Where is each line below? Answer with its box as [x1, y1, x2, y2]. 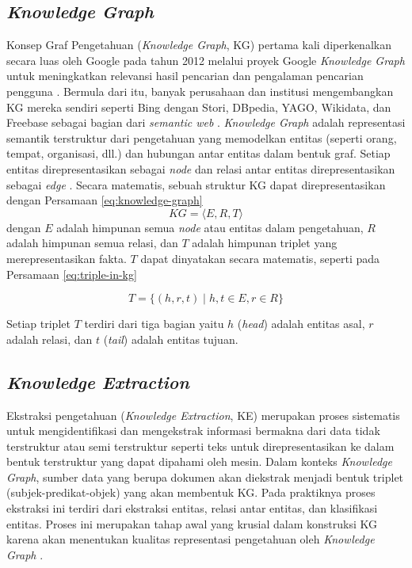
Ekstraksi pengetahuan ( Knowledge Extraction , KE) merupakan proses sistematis [6, 406, 400, 423]
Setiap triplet [6, 315, 71, 332]
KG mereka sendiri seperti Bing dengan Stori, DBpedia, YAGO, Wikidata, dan [6, 98, 391, 115]
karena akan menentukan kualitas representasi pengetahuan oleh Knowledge [6, 531, 375, 547]
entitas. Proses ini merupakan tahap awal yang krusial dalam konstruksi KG [6, 515, 377, 532]
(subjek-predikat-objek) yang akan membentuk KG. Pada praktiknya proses [6, 484, 376, 501]
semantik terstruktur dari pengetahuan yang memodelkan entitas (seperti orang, [6, 129, 397, 146]
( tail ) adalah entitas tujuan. [103, 330, 238, 347]
